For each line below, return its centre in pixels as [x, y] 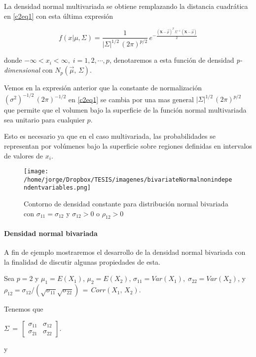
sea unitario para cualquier [44, 119]
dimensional [22, 70]
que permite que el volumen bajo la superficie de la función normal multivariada [125, 110]
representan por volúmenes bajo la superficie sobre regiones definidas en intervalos [128, 145]
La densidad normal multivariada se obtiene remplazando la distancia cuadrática [126, 6]
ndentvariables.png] [57, 188]
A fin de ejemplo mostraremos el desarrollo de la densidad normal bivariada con [125, 252]
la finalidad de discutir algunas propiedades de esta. [82, 261]
